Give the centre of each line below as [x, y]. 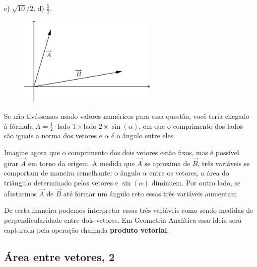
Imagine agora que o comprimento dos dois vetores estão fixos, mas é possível [122, 152]
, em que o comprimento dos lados [191, 126]
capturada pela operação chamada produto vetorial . [87, 229]
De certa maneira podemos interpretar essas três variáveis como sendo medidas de [128, 210]
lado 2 [93, 127]
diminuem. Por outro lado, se [196, 183]
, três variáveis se [224, 163]
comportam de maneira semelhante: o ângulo [72, 173]
